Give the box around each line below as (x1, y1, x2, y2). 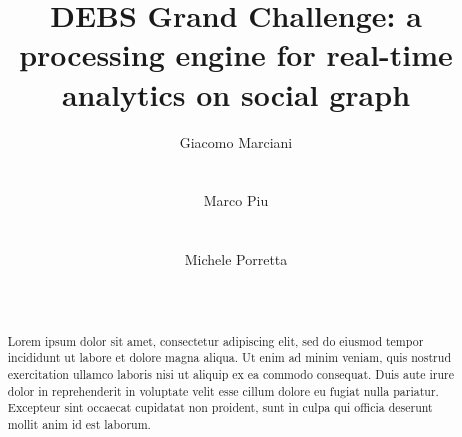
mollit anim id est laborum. (7, 415, 151, 432)
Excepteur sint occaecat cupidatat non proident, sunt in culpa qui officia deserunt (7, 399, 433, 416)
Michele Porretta (184, 249, 288, 270)
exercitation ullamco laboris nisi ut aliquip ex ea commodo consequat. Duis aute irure (7, 365, 454, 382)
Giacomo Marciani (179, 131, 293, 152)
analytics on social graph (61, 73, 411, 114)
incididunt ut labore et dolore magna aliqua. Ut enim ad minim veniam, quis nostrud (7, 349, 451, 366)
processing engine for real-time (19, 34, 453, 75)
